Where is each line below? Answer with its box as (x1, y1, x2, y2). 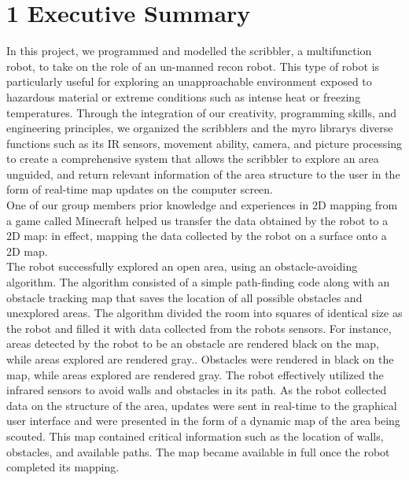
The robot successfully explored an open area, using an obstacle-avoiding (6, 258, 358, 275)
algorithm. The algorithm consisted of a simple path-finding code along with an (6, 274, 390, 290)
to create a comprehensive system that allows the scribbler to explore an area (6, 150, 379, 167)
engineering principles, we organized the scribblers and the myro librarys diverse (6, 120, 393, 136)
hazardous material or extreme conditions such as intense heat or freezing (6, 88, 361, 105)
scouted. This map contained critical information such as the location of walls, (6, 427, 384, 444)
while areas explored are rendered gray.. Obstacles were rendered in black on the (6, 351, 394, 367)
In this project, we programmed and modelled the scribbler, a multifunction (6, 42, 372, 59)
